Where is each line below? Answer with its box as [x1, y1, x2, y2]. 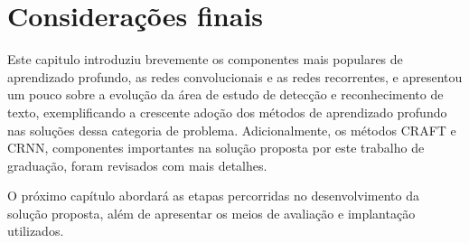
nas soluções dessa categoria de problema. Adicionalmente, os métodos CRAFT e [7, 120, 456, 139]
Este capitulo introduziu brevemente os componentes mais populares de [7, 50, 403, 69]
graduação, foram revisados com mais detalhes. [7, 155, 267, 174]
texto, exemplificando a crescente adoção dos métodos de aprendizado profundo [7, 102, 447, 121]
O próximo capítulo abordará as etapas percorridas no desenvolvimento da [7, 186, 419, 205]
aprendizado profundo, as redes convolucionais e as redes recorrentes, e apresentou [7, 67, 463, 86]
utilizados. [7, 221, 64, 240]
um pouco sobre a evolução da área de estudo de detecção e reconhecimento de [7, 85, 444, 104]
